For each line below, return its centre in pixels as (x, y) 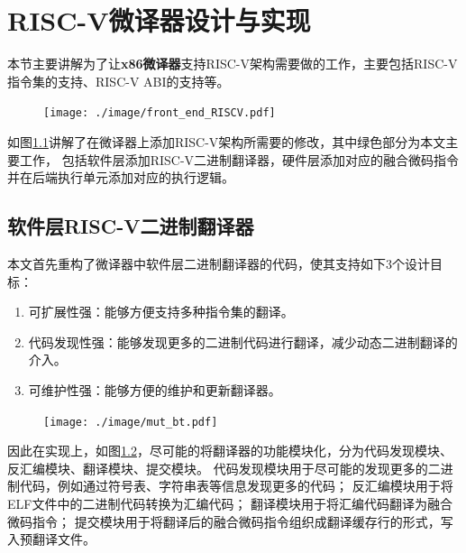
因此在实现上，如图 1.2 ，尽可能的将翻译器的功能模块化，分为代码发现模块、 (230, 451)
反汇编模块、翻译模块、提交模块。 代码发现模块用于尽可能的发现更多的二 (224, 468)
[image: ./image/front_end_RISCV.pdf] (160, 113)
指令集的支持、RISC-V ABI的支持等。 (119, 81)
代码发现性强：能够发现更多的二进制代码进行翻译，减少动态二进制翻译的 (243, 341)
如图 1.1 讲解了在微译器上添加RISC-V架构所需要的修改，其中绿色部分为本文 (227, 141)
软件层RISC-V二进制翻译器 (131, 226)
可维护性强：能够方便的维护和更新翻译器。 (155, 389)
